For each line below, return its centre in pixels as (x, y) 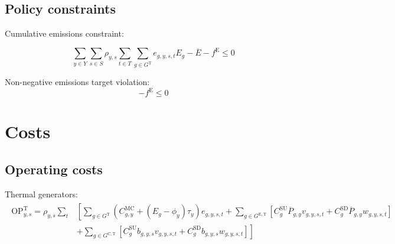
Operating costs (54, 169)
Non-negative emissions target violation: (77, 82)
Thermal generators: (41, 193)
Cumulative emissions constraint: (64, 33)
